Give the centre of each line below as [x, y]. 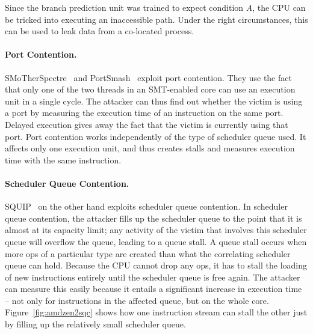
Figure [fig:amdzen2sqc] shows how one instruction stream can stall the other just [156, 312]
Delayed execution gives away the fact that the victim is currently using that [147, 124]
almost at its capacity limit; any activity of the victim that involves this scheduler [156, 230]
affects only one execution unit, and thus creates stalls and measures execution [150, 148]
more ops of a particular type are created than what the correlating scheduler [148, 253]
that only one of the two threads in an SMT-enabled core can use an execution [150, 89]
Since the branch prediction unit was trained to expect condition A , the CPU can [155, 7]
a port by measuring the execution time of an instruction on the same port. [144, 113]
